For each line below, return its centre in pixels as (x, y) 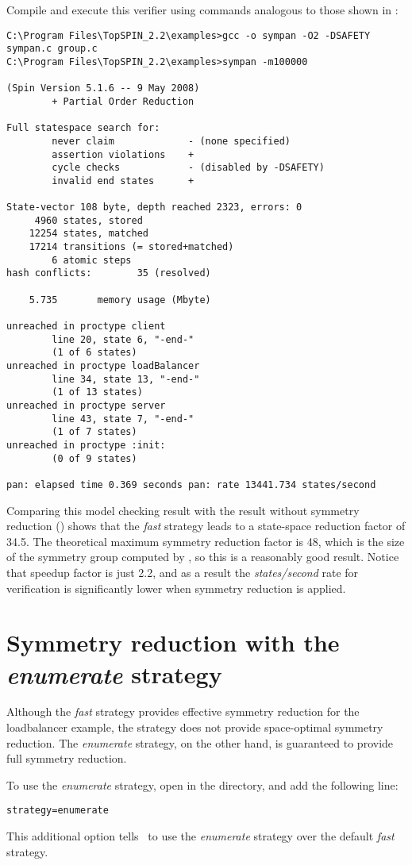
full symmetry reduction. (67, 758)
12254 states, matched (89, 234)
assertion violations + (123, 154)
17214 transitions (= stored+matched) (131, 247)
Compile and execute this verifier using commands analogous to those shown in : (202, 10)
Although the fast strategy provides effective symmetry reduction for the (183, 711)
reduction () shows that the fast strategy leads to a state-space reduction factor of (206, 526)
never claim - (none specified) (171, 141)
